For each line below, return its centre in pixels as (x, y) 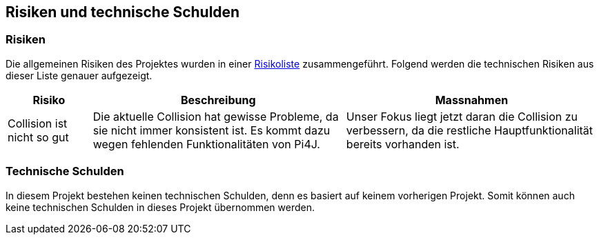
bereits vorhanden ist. (403, 144)
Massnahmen (472, 100)
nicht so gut (38, 137)
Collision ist (38, 123)
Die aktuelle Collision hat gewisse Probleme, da (216, 116)
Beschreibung (218, 100)
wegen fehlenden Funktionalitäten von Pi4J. (206, 144)
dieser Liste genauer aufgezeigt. (79, 75)
